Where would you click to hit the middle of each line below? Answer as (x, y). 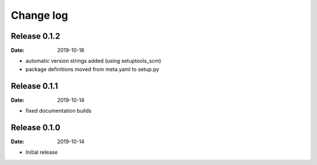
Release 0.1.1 (34, 86)
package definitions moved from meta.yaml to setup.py (92, 69)
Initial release (42, 152)
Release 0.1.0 (36, 127)
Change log (40, 15)
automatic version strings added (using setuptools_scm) (93, 61)
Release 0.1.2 (36, 36)
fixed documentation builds (59, 111)
